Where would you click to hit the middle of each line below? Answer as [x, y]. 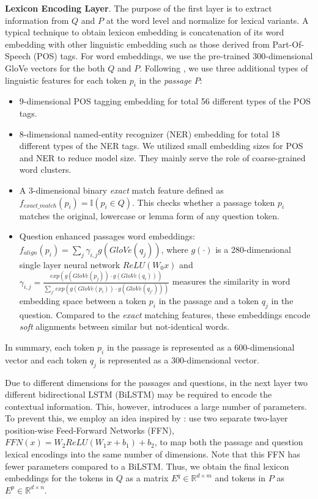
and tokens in [240, 478]
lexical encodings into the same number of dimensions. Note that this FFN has [153, 454]
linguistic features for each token [66, 80]
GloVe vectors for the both [55, 67]
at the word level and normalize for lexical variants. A [207, 20]
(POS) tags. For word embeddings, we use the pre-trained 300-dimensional [173, 56]
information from [37, 20]
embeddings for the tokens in [59, 478]
